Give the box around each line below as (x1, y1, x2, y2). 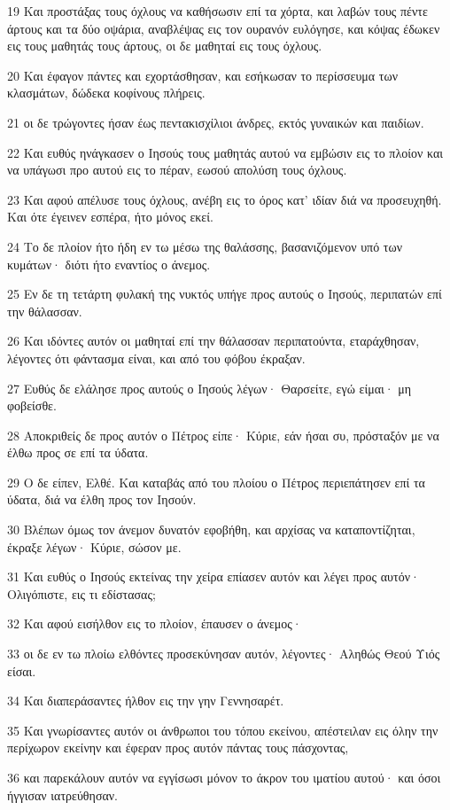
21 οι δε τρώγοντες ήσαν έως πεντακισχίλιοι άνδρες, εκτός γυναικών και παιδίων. (7, 113, 424, 131)
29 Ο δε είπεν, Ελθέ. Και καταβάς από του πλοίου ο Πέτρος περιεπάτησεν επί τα (7, 472, 425, 491)
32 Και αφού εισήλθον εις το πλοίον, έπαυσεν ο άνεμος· (7, 614, 302, 633)
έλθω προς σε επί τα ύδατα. (7, 443, 149, 462)
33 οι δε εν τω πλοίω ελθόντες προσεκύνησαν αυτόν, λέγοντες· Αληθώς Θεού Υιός (7, 644, 440, 663)
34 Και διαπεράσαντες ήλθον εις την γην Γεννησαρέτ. (7, 691, 284, 710)
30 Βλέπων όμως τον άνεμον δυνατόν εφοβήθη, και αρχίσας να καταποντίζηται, (7, 520, 415, 539)
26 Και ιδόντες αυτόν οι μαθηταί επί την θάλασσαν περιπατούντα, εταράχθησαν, (7, 331, 420, 350)
